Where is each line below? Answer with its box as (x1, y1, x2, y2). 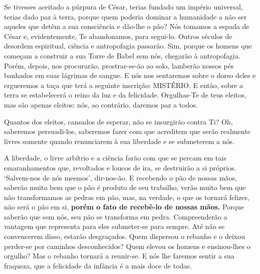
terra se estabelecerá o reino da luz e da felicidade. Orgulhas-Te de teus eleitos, (4, 89, 246, 100)
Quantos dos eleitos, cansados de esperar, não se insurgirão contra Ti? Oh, (4, 116, 233, 126)
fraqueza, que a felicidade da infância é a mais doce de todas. (4, 260, 192, 270)
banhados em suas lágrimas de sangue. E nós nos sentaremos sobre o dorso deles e (4, 70, 256, 80)
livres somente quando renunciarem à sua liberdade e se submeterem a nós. (4, 135, 234, 146)
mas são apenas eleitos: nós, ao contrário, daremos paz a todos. (4, 99, 198, 109)
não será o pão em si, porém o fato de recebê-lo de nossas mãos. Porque (4, 201, 244, 212)
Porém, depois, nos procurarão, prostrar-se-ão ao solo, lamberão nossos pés (4, 60, 234, 70)
